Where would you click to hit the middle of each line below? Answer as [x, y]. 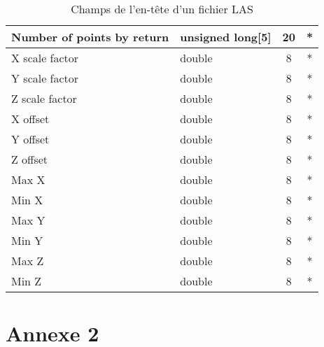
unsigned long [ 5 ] [226, 37]
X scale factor [45, 58]
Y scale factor [45, 78]
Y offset [30, 139]
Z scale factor [44, 98]
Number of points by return [90, 37]
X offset [30, 119]
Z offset [30, 159]
